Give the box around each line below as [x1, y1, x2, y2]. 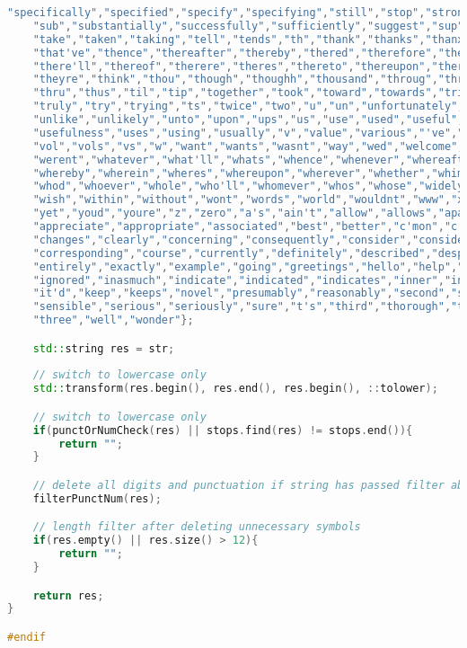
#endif [7, 630, 46, 644]
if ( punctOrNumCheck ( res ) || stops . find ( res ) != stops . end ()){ [32, 423, 413, 437]
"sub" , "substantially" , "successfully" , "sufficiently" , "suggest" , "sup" [32, 19, 464, 32]
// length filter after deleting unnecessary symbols [32, 520, 361, 534]
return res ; [32, 589, 104, 602]
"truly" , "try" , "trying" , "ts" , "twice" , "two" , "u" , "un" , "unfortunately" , [32, 100, 464, 113]
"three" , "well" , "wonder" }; [32, 314, 194, 327]
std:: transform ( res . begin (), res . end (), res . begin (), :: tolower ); [32, 382, 438, 395]
